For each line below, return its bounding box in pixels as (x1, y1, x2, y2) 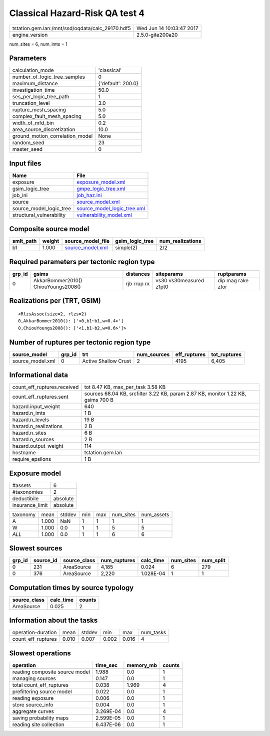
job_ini (12, 192, 28, 199)
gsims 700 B (84, 397, 113, 404)
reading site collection (12, 721, 64, 728)
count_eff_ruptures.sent (12, 394, 68, 401)
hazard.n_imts (12, 410, 45, 417)
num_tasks (140, 629, 166, 636)
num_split (201, 557, 226, 564)
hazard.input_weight (12, 403, 60, 410)
